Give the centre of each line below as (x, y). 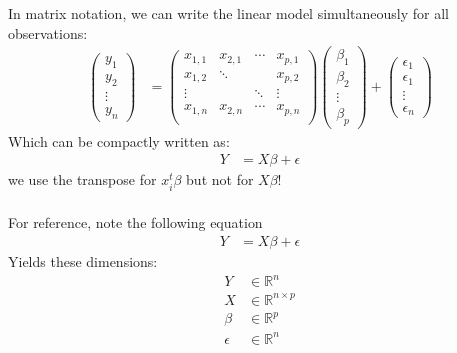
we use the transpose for (82, 179)
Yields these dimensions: (83, 261)
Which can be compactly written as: (119, 140)
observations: (48, 32)
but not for (220, 179)
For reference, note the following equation (135, 222)
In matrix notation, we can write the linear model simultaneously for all (228, 12)
